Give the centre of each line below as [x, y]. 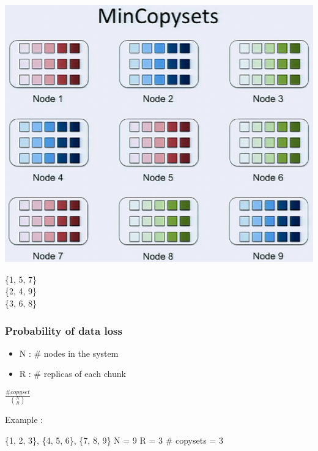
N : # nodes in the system [69, 353]
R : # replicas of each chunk [72, 374]
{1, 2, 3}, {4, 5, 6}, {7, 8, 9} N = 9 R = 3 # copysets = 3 [114, 440]
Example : [24, 419]
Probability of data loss [64, 330]
